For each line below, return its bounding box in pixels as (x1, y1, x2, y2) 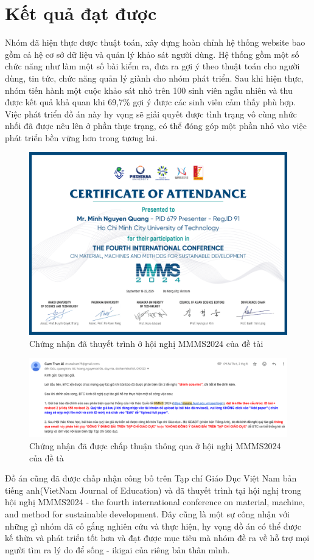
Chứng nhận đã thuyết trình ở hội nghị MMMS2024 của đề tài (29, 337, 263, 349)
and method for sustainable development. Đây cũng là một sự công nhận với (5, 508, 290, 520)
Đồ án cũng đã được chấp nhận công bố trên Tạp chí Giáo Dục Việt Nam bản (5, 472, 297, 485)
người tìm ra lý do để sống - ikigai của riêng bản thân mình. (5, 543, 230, 556)
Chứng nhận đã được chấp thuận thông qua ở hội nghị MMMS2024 (29, 439, 281, 452)
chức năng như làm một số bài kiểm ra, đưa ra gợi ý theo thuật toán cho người (5, 60, 300, 72)
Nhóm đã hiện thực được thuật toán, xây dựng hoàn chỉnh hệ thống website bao (5, 36, 305, 49)
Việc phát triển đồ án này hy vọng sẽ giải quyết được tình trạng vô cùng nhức (5, 107, 297, 120)
